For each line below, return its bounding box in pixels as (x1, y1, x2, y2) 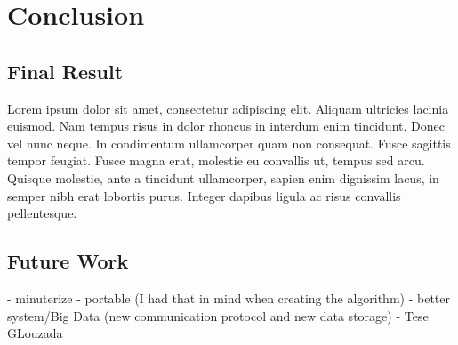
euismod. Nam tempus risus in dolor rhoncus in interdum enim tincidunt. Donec (7, 116, 445, 135)
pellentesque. (7, 204, 77, 222)
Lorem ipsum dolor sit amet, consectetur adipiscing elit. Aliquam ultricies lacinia (7, 99, 449, 117)
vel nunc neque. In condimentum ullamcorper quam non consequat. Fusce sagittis (7, 133, 451, 152)
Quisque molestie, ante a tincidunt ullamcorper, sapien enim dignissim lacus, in (7, 168, 439, 187)
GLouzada (7, 324, 63, 342)
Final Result (7, 57, 124, 84)
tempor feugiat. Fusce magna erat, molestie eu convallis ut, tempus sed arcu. (7, 151, 425, 170)
